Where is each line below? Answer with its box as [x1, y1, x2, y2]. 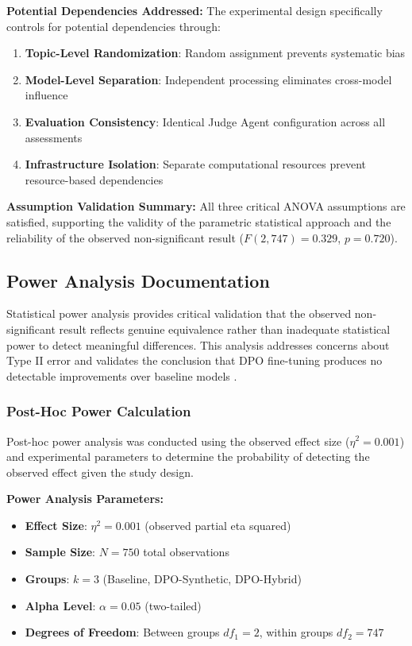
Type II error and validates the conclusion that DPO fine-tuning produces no [6, 352, 383, 369]
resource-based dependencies [25, 171, 164, 188]
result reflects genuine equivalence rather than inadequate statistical [59, 320, 391, 337]
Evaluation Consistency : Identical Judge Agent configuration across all [25, 113, 386, 130]
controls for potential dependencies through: [6, 17, 221, 34]
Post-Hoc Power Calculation [6, 401, 191, 421]
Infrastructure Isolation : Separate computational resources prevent [25, 156, 367, 172]
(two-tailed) [144, 597, 202, 613]
